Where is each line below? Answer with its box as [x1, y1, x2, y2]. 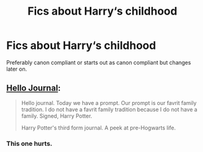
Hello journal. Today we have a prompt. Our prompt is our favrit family [21, 99, 197, 106]
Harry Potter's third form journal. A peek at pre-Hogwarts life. [21, 124, 176, 131]
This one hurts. [6, 139, 53, 148]
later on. [6, 65, 27, 73]
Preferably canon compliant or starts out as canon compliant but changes [6, 59, 191, 66]
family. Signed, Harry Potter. [21, 112, 93, 120]
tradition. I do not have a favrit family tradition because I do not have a [21, 106, 198, 113]
